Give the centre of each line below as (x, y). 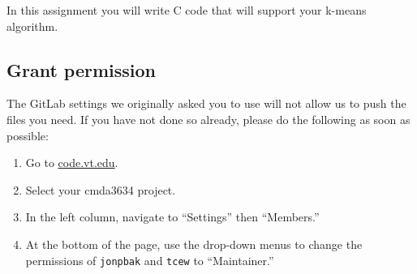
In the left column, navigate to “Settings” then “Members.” (172, 217)
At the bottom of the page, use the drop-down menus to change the (194, 244)
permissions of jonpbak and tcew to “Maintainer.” (150, 260)
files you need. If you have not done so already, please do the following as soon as (208, 119)
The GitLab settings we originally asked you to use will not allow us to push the (206, 103)
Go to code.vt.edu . (72, 163)
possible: (28, 135)
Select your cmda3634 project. (101, 189)
